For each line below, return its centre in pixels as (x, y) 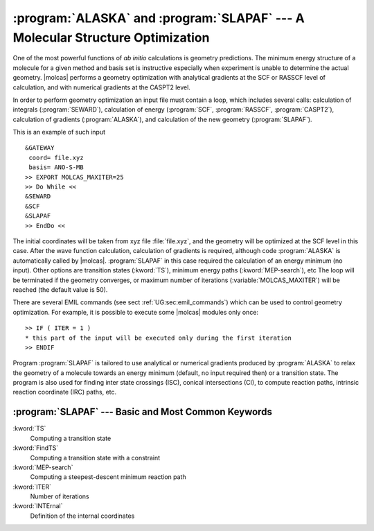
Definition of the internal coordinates (82, 516)
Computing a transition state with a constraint (95, 458)
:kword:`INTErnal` (38, 506)
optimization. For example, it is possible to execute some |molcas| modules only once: (136, 312)
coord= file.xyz (56, 157)
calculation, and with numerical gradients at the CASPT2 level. (101, 87)
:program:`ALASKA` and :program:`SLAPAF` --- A (159, 18)
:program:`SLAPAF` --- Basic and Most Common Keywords (143, 412)
